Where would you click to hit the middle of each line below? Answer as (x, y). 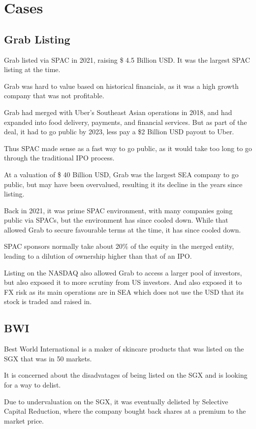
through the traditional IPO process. (59, 158)
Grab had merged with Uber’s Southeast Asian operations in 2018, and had (118, 112)
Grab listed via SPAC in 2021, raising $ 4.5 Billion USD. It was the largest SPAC (127, 59)
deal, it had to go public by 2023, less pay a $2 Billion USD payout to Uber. (119, 132)
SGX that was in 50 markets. (48, 358)
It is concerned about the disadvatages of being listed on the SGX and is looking (126, 375)
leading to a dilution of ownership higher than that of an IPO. (98, 256)
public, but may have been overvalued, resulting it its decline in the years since (123, 184)
